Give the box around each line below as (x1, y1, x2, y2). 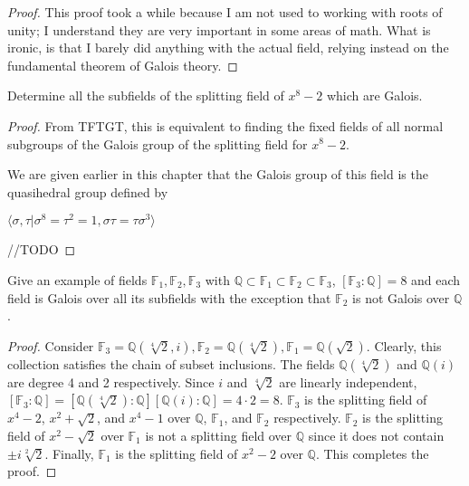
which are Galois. (326, 86, 423, 105)
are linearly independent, (279, 372, 417, 391)
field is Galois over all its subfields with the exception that (7, 288, 331, 307)
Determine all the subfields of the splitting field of (7, 86, 284, 105)
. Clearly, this (366, 336, 442, 355)
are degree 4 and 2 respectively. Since (7, 372, 215, 391)
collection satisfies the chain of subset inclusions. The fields (7, 354, 335, 373)
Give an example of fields (7, 271, 148, 290)
